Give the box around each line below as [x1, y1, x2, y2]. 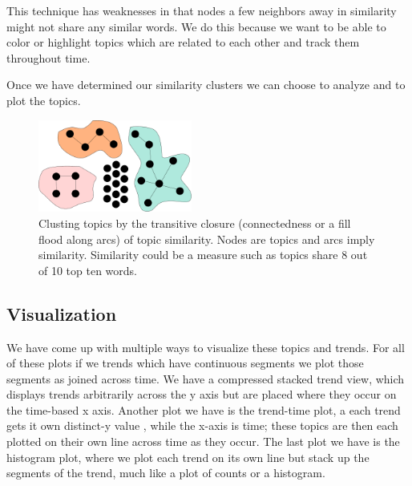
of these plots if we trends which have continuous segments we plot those [6, 354, 364, 371]
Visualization [6, 301, 117, 326]
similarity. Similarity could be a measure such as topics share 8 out [38, 246, 368, 263]
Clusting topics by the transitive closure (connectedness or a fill [38, 214, 351, 231]
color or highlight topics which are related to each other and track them [6, 34, 360, 51]
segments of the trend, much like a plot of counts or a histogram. [6, 464, 325, 481]
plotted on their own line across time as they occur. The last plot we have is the [6, 433, 400, 450]
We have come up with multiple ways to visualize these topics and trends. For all [6, 338, 405, 355]
